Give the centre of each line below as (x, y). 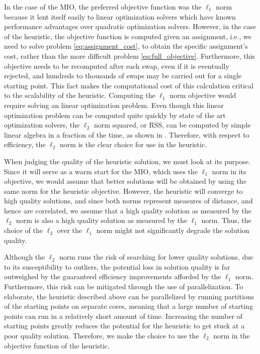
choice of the (23, 230)
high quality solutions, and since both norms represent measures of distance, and (128, 201)
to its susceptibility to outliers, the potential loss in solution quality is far (117, 266)
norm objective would (203, 95)
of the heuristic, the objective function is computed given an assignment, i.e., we (128, 36)
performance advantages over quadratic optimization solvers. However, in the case (130, 26)
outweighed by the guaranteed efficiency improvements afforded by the (113, 276)
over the (70, 230)
